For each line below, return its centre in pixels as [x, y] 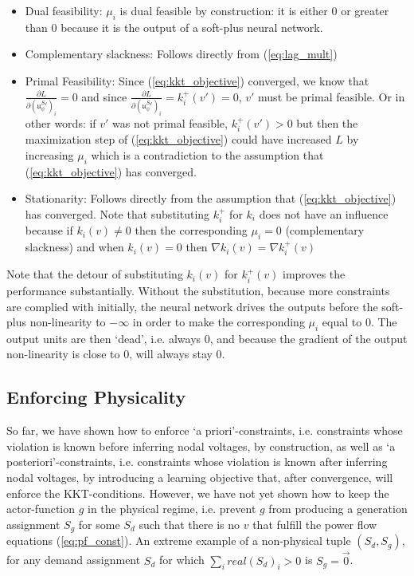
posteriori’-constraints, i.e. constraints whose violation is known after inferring [197, 462]
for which [182, 560]
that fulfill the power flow [315, 524]
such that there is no [189, 524]
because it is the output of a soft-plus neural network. [192, 27]
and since [104, 96]
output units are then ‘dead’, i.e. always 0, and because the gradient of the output [207, 338]
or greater [365, 10]
